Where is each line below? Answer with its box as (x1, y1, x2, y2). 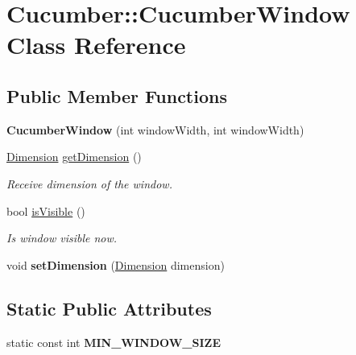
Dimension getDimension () (6, 148, 142, 165)
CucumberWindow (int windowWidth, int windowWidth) (6, 121, 304, 138)
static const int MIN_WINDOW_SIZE (6, 333, 221, 350)
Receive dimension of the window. (6, 175, 172, 192)
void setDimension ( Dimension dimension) (6, 256, 225, 273)
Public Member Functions (6, 83, 227, 108)
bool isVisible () (6, 202, 85, 219)
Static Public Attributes (6, 295, 212, 320)
